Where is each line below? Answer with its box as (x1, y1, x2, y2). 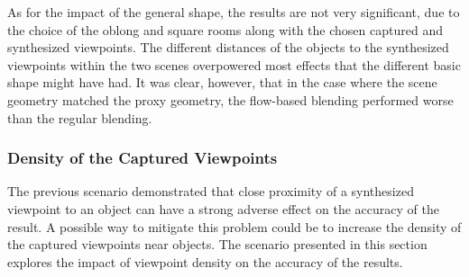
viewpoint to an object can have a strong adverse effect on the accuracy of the (7, 199, 439, 218)
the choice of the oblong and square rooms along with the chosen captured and (7, 20, 443, 39)
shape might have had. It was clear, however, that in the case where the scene (7, 73, 437, 92)
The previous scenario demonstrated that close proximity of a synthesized (7, 182, 414, 201)
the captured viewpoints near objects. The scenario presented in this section (7, 235, 428, 254)
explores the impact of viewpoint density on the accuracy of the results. (7, 252, 403, 271)
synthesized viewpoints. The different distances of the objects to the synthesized (7, 38, 449, 57)
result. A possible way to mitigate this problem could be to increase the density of (7, 217, 462, 236)
